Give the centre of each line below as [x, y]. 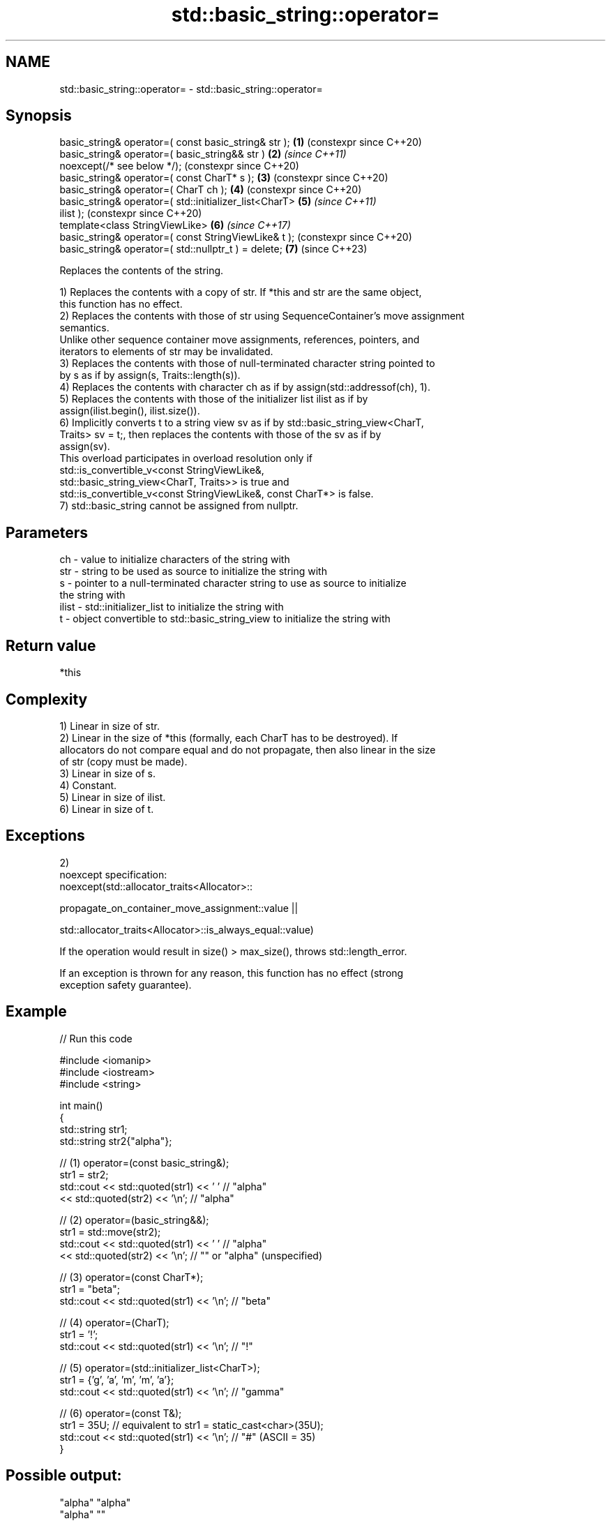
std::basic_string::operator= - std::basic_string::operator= [191, 89]
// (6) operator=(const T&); [121, 1413]
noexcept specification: [113, 874]
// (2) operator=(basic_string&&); [134, 1220]
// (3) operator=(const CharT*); [131, 1277]
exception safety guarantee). [126, 984]
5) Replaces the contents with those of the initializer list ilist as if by [214, 399]
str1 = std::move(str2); [110, 1231]
